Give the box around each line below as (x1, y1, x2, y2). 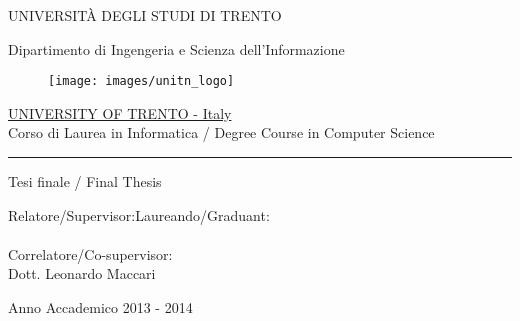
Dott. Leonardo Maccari (8, 263, 156, 284)
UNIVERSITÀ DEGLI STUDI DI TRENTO (8, 5, 282, 25)
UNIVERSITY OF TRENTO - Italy (8, 102, 232, 123)
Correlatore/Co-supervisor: (8, 243, 173, 264)
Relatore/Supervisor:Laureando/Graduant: (8, 204, 270, 225)
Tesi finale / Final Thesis (8, 171, 162, 192)
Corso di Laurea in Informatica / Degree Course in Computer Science (8, 122, 435, 143)
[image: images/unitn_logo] (48, 74, 235, 89)
